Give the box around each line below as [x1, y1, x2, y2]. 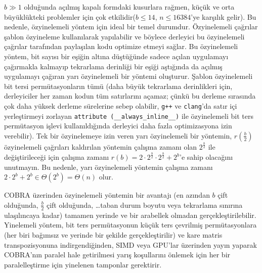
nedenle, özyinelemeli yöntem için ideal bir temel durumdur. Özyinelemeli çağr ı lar [4, 21, 258, 32]
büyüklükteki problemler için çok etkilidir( [4, 11, 136, 22]
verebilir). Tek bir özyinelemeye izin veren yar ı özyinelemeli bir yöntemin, [4, 130, 232, 141]
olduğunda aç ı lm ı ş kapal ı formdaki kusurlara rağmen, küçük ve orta [24, 2, 235, 12]
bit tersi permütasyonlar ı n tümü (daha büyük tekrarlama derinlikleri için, [4, 80, 233, 91]
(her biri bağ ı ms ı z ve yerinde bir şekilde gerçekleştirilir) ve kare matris [4, 229, 223, 240]
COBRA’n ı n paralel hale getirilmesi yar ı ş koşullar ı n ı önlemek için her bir [4, 249, 231, 260]
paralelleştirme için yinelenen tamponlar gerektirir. [4, 259, 162, 269]
